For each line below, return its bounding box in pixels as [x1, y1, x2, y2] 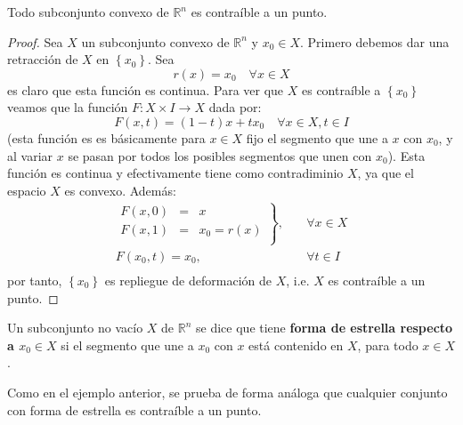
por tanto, [7, 271, 62, 290]
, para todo [357, 335, 418, 354]
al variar [7, 146, 53, 164]
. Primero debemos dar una [300, 32, 450, 51]
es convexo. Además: [64, 180, 176, 199]
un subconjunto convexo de [81, 32, 230, 51]
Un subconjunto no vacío [7, 318, 143, 337]
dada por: [208, 98, 262, 116]
